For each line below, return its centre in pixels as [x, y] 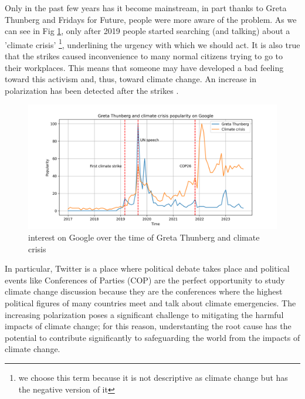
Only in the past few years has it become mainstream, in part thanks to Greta [146, 8]
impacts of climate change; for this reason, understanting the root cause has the [148, 326]
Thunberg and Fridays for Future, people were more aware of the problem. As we [151, 19]
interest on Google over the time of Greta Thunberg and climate [144, 237]
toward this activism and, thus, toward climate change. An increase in [131, 79]
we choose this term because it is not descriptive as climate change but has [153, 377]
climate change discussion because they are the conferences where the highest [144, 291]
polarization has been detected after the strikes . [92, 90]
